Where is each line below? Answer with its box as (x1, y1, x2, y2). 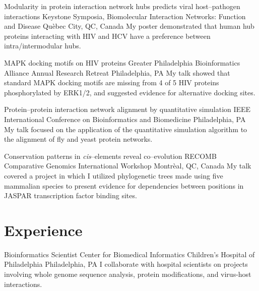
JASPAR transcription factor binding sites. (4, 190, 137, 201)
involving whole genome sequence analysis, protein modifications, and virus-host (4, 269, 251, 279)
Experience (4, 219, 83, 240)
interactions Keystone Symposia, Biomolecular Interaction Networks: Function (4, 11, 246, 21)
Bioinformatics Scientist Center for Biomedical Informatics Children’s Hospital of (4, 249, 255, 259)
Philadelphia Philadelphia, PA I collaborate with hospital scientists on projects (4, 259, 248, 269)
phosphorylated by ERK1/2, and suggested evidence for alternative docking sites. (4, 87, 255, 97)
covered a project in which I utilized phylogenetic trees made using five (4, 170, 223, 181)
